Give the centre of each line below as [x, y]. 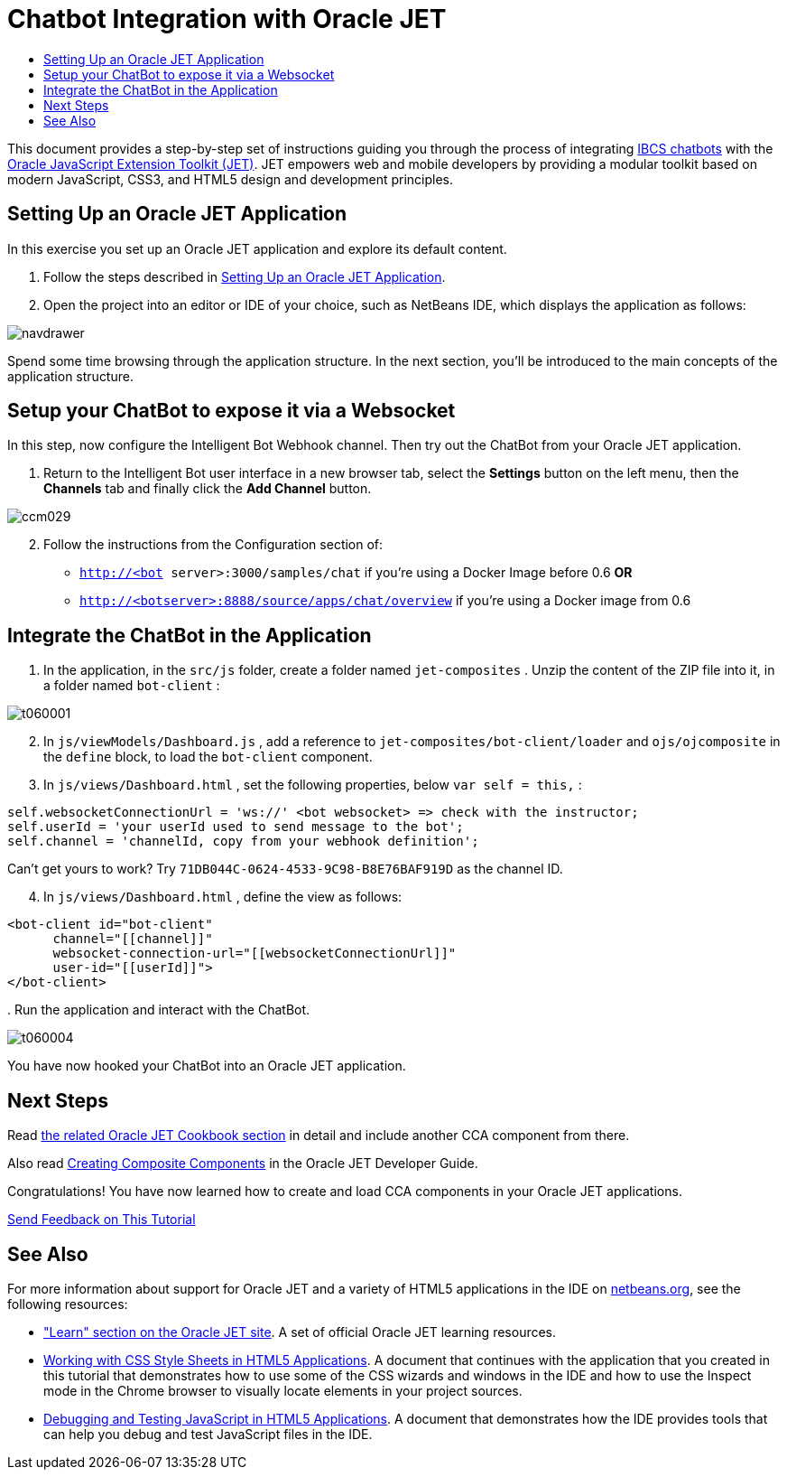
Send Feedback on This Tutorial [102, 1220]
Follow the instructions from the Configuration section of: [213, 545]
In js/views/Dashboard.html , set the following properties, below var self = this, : [313, 785]
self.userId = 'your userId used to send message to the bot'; [236, 827]
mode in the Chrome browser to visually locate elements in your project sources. [283, 1390]
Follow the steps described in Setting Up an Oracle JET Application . [245, 276]
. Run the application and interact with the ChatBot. [159, 1010]
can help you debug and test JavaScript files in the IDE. [208, 1434]
